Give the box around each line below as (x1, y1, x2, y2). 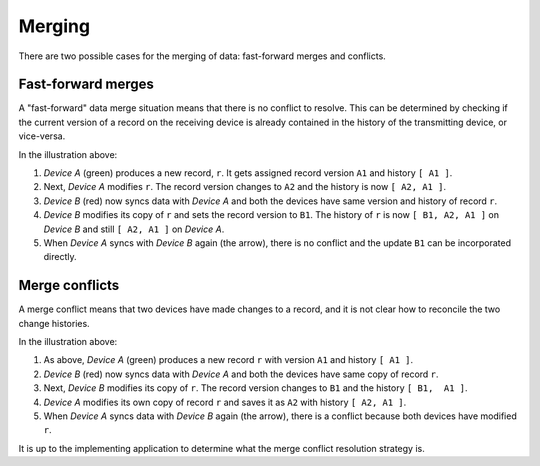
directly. (43, 251, 77, 263)
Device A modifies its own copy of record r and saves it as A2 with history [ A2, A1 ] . (43, 396, 407, 408)
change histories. (18, 317, 90, 329)
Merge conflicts (18, 277, 120, 294)
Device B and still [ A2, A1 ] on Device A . (43, 223, 225, 235)
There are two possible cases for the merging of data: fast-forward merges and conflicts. (18, 50, 387, 62)
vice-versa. (18, 130, 66, 142)
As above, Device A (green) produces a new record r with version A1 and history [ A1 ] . (43, 354, 414, 366)
